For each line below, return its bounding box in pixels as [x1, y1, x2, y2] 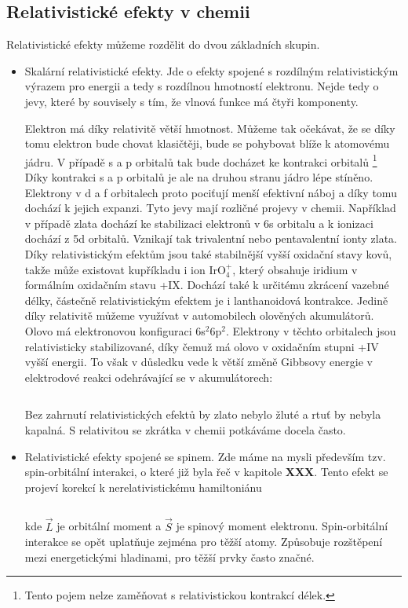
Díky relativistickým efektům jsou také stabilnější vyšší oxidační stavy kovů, [24, 245, 392, 262]
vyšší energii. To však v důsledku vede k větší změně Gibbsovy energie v [24, 353, 373, 370]
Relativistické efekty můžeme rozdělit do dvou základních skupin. [6, 36, 320, 53]
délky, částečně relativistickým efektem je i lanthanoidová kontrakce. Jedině [24, 291, 388, 308]
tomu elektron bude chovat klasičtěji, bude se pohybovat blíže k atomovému [24, 135, 390, 152]
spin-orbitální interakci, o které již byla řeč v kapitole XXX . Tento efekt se [24, 463, 388, 480]
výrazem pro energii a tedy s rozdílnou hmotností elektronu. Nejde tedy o [24, 78, 379, 94]
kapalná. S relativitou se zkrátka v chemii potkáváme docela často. [24, 421, 346, 438]
